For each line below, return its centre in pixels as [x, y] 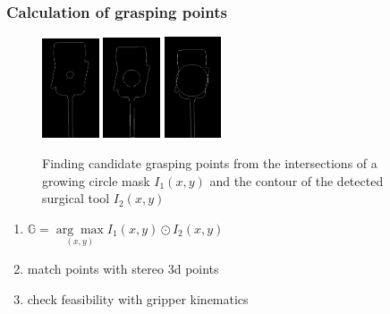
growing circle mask [96, 180]
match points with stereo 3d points [123, 268]
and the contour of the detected [297, 180]
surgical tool [76, 198]
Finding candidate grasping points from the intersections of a [210, 162]
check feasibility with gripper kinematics [138, 298]
